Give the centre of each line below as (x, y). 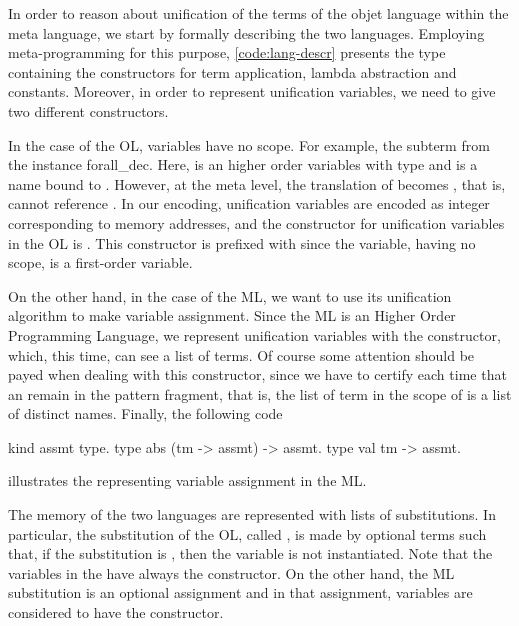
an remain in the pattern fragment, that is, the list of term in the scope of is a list (260, 393)
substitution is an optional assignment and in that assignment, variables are (240, 592)
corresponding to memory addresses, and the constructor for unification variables (256, 222)
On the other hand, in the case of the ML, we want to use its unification (230, 295)
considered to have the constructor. (116, 612)
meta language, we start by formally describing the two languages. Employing (246, 32)
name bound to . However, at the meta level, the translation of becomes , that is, (257, 183)
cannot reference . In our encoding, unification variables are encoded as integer (249, 203)
